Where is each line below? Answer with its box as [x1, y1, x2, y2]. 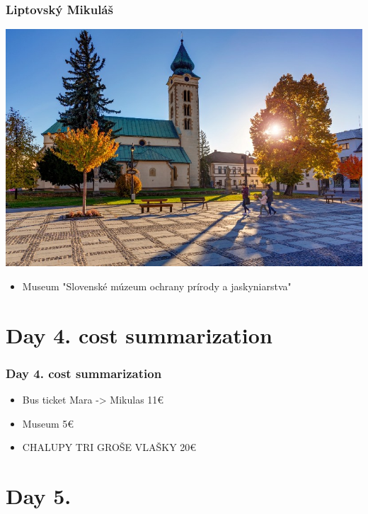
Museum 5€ [22, 416, 74, 430]
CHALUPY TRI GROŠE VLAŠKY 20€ [22, 440, 197, 455]
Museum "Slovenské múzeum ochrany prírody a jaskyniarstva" [22, 278, 292, 293]
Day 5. [6, 481, 71, 510]
